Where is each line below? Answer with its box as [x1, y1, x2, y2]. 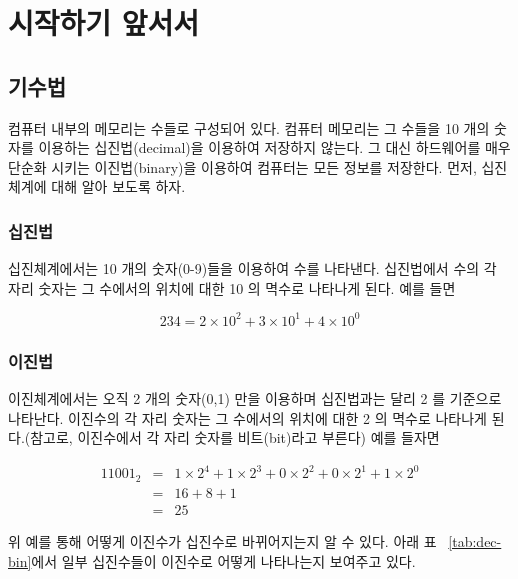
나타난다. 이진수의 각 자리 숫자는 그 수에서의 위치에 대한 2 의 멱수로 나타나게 [8, 407, 487, 428]
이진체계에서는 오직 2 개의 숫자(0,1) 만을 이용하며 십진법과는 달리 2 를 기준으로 [8, 388, 502, 409]
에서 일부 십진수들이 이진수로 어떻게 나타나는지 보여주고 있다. [31, 550, 416, 571]
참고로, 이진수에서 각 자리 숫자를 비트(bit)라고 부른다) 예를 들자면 [30, 427, 440, 448]
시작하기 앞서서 [8, 2, 200, 43]
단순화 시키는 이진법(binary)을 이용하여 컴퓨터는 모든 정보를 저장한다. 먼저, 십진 [8, 156, 508, 177]
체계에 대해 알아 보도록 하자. [8, 176, 186, 197]
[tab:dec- [448, 530, 502, 551]
